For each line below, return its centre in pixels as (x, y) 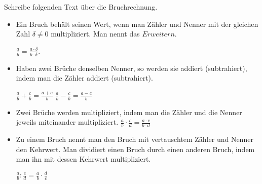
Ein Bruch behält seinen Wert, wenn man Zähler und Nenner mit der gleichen (137, 24)
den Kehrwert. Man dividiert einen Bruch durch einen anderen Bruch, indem (135, 149)
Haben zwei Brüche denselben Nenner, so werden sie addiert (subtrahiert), (132, 68)
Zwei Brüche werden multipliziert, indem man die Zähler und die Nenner (129, 112)
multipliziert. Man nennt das (95, 34)
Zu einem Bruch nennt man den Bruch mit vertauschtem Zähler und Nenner (135, 139)
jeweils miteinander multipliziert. (67, 122)
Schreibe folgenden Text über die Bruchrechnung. (81, 7)
